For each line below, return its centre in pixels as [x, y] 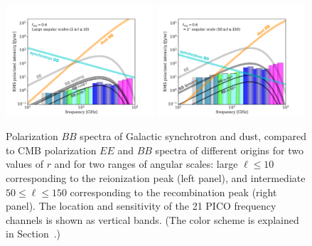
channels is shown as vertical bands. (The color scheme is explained [152, 219]
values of [25, 164]
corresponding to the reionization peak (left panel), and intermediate [156, 177]
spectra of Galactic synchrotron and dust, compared [193, 136]
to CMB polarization [51, 150]
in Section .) [33, 234]
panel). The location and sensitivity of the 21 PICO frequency [141, 206]
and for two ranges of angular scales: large [146, 164]
